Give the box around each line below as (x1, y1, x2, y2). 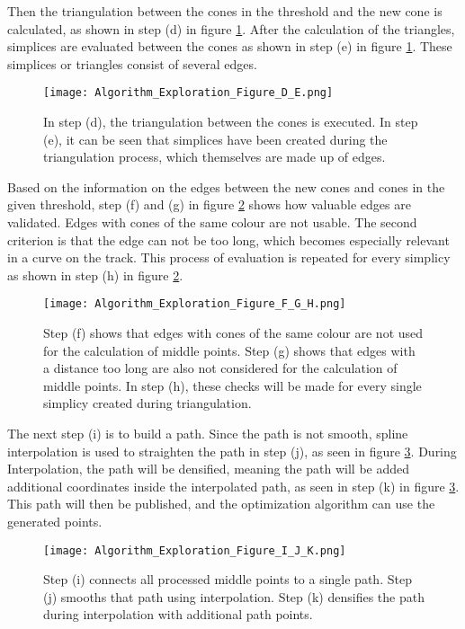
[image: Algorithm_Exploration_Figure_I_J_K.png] (43, 544, 346, 557)
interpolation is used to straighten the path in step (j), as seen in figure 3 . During (7, 441, 457, 460)
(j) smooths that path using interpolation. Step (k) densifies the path (43, 587, 425, 606)
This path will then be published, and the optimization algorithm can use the (7, 494, 435, 513)
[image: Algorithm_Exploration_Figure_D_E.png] (43, 86, 334, 100)
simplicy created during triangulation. (43, 394, 252, 412)
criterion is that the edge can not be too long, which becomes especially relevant (7, 230, 450, 249)
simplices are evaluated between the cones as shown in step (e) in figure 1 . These (7, 37, 452, 56)
